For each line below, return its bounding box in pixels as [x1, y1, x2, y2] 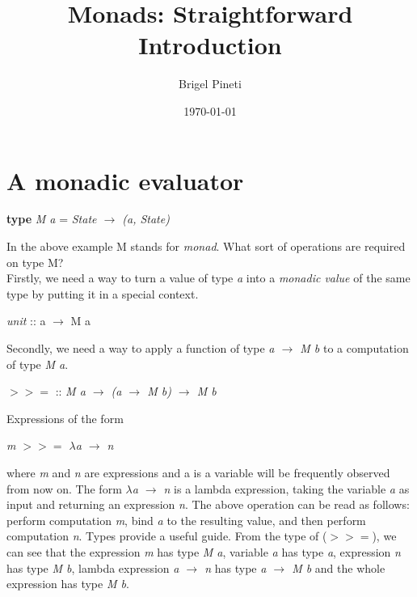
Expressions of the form [6, 409, 124, 426]
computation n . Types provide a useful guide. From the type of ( [6, 527, 327, 544]
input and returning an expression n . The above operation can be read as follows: [6, 496, 410, 513]
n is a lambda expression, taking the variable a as [163, 480, 410, 497]
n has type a [204, 559, 267, 576]
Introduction [138, 28, 282, 61]
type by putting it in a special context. [6, 285, 199, 302]
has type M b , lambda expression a [6, 559, 179, 576]
